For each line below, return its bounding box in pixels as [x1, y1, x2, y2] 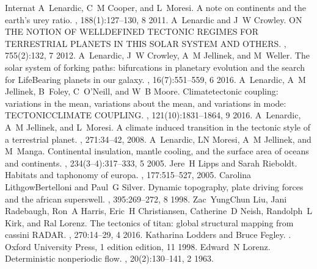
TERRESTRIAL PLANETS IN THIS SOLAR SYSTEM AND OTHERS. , [5, 37, 286, 49]
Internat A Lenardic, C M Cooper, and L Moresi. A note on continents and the [5, 1, 307, 13]
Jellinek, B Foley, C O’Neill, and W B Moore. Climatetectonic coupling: [5, 85, 279, 98]
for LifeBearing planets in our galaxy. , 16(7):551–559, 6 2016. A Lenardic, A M [5, 73, 306, 85]
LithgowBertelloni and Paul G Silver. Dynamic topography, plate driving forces [5, 180, 304, 193]
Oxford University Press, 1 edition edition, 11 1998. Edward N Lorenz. [5, 240, 271, 253]
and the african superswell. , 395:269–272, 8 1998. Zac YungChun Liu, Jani [5, 192, 287, 205]
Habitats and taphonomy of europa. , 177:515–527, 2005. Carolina [5, 168, 252, 181]
